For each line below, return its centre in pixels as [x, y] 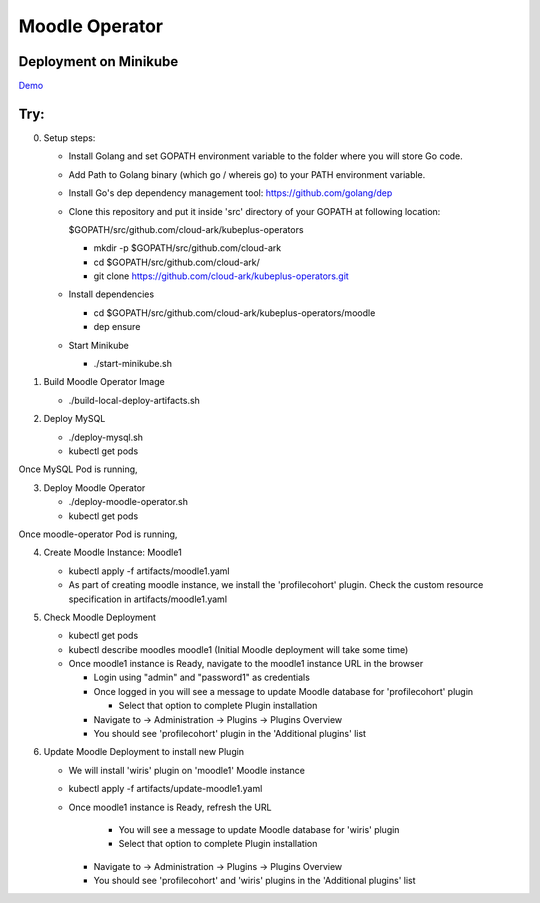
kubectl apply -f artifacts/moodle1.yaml [149, 571]
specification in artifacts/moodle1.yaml [148, 599]
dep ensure [117, 327]
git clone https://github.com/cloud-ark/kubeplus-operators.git [221, 276]
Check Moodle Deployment [100, 617]
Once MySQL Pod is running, [78, 469]
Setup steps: [69, 137]
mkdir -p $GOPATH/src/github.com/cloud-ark [187, 248]
